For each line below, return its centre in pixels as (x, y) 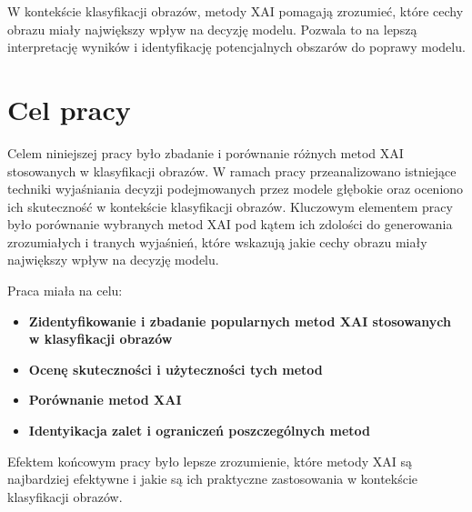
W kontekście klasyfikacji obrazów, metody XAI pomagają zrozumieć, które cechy (236, 11)
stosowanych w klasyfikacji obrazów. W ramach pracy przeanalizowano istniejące (232, 171)
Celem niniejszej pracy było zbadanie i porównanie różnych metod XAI (206, 152)
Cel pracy (69, 109)
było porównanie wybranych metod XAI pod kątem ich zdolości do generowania (230, 224)
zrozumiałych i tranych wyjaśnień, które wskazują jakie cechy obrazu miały (217, 241)
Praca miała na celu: (65, 291)
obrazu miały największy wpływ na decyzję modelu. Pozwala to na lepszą (212, 29)
